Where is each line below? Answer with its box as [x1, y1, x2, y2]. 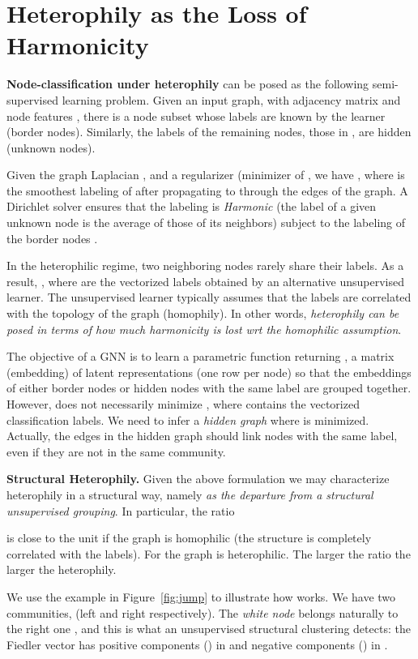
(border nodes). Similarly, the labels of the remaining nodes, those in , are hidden [6, 123, 412, 140]
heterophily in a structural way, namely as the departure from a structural [6, 486, 373, 503]
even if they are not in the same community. [6, 443, 226, 460]
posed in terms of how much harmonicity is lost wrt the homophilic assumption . [6, 320, 402, 337]
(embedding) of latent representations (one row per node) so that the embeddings [6, 363, 412, 380]
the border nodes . [6, 229, 98, 246]
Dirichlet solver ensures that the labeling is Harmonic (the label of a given [6, 198, 377, 215]
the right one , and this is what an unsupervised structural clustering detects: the [6, 620, 411, 637]
